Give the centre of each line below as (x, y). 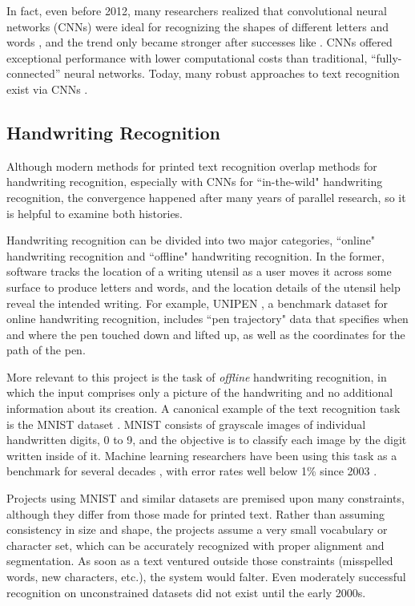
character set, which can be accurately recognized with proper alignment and (195, 545)
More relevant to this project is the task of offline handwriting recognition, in (197, 376)
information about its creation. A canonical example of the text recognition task (203, 408)
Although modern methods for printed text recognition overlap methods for (192, 166)
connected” (34, 73)
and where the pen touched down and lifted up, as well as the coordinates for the (206, 334)
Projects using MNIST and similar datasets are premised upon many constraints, (205, 498)
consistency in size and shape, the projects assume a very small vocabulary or (197, 529)
